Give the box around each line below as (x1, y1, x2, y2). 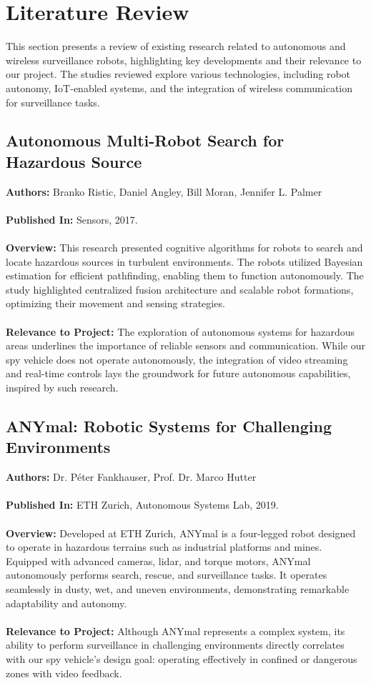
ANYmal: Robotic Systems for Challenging (6, 414, 332, 437)
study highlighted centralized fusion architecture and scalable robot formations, (6, 281, 354, 296)
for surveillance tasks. (6, 94, 100, 109)
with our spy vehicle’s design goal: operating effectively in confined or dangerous (6, 651, 357, 666)
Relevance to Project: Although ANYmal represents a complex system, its (6, 623, 345, 638)
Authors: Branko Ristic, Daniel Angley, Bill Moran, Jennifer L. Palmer (6, 184, 322, 199)
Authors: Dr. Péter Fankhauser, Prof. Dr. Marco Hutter (6, 469, 257, 484)
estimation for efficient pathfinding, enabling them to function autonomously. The (6, 268, 364, 283)
